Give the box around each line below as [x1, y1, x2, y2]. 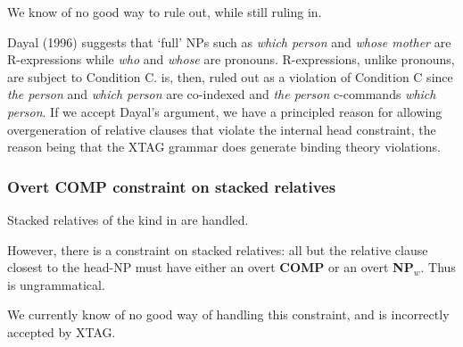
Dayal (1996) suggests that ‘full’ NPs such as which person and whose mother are [7, 32, 451, 51]
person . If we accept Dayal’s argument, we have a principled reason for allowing [7, 102, 442, 120]
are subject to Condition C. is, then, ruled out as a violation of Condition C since [7, 67, 453, 86]
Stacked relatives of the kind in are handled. [7, 210, 249, 228]
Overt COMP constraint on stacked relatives [7, 175, 336, 197]
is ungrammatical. [7, 275, 105, 293]
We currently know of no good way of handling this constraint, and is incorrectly [7, 305, 450, 324]
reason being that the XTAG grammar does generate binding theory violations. [7, 137, 441, 156]
